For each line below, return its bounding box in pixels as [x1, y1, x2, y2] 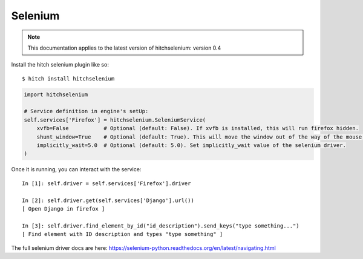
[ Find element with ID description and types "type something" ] [22, 231, 223, 238]
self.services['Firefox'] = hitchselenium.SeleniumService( [24, 116, 206, 123]
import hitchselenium [24, 91, 88, 98]
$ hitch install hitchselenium [22, 75, 115, 82]
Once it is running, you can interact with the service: [11, 166, 142, 173]
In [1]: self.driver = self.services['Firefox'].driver [22, 180, 191, 187]
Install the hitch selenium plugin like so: [11, 61, 109, 68]
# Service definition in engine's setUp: [24, 108, 149, 115]
